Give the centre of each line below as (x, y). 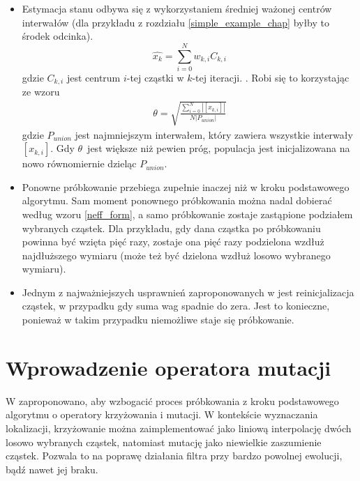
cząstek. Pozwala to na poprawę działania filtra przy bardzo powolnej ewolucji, (174, 456)
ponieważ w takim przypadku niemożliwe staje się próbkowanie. (158, 320)
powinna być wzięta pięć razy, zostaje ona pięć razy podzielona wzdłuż (173, 242)
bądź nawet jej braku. (52, 469)
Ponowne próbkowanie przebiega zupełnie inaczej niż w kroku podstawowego (186, 186)
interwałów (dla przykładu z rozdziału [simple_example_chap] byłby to (176, 22)
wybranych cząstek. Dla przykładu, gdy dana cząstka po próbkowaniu (171, 228)
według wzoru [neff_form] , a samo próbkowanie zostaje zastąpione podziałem (187, 214)
